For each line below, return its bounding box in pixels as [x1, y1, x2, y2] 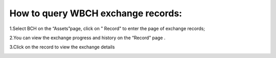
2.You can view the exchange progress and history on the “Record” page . [9, 35, 166, 41]
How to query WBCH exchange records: [9, 8, 182, 19]
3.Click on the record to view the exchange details [9, 44, 115, 50]
